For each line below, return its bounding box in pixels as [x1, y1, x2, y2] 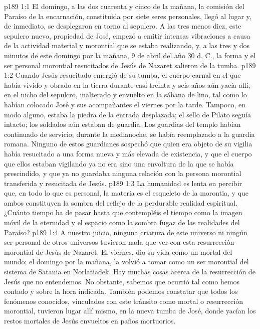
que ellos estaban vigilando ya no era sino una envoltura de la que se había [4, 158, 234, 169]
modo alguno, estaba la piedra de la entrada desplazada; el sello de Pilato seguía [4, 109, 251, 119]
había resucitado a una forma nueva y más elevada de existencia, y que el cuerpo [4, 148, 252, 158]
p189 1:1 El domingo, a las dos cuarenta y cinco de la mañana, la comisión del [4, 1, 244, 11]
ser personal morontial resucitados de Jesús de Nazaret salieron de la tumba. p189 [4, 60, 256, 70]
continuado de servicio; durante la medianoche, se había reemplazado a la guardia [4, 128, 255, 139]
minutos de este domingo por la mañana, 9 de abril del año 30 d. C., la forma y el [4, 50, 255, 60]
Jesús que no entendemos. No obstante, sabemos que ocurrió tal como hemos [4, 276, 240, 286]
